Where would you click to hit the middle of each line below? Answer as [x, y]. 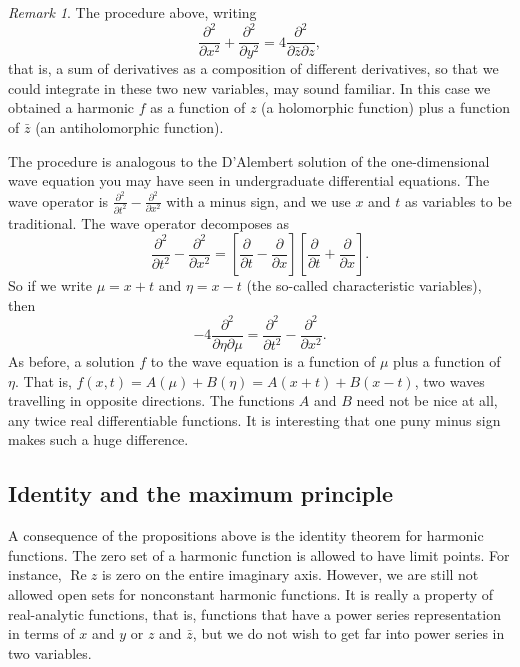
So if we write [50, 285]
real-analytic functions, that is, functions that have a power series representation [254, 613]
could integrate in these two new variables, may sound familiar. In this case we [249, 87]
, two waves [449, 380]
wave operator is [58, 200]
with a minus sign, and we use [258, 200]
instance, [35, 574]
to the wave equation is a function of [263, 361]
